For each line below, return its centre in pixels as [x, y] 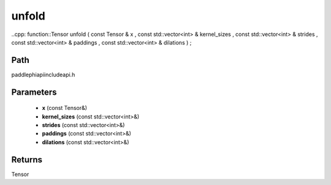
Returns [27, 160]
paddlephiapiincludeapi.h [43, 74]
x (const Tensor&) [65, 108]
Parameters [34, 92]
